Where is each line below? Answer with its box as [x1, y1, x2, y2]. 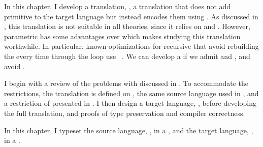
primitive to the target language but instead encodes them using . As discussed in [4, 11, 258, 21]
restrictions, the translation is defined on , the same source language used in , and [4, 87, 259, 98]
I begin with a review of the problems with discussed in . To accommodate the [4, 78, 249, 89]
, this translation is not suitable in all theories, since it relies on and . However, [4, 21, 250, 32]
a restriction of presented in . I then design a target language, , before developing [4, 98, 257, 108]
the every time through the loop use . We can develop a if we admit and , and [4, 50, 250, 61]
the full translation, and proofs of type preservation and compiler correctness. [4, 107, 245, 118]
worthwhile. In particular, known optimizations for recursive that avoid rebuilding [4, 41, 259, 51]
